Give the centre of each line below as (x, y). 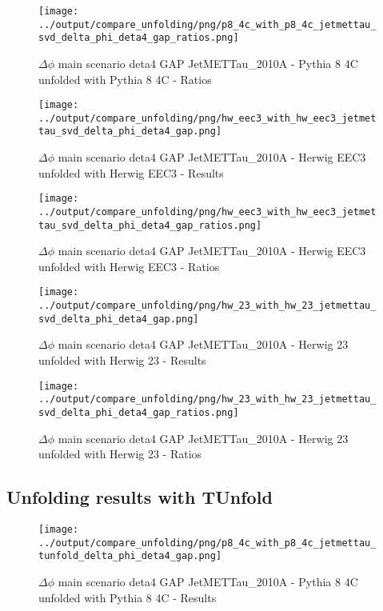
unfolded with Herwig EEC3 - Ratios (129, 266)
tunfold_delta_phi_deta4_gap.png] (130, 556)
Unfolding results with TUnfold (140, 497)
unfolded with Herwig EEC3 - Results (131, 172)
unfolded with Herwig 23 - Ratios (120, 454)
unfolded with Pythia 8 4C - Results (128, 597)
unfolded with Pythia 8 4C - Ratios (125, 79)
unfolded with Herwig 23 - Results (122, 360)
